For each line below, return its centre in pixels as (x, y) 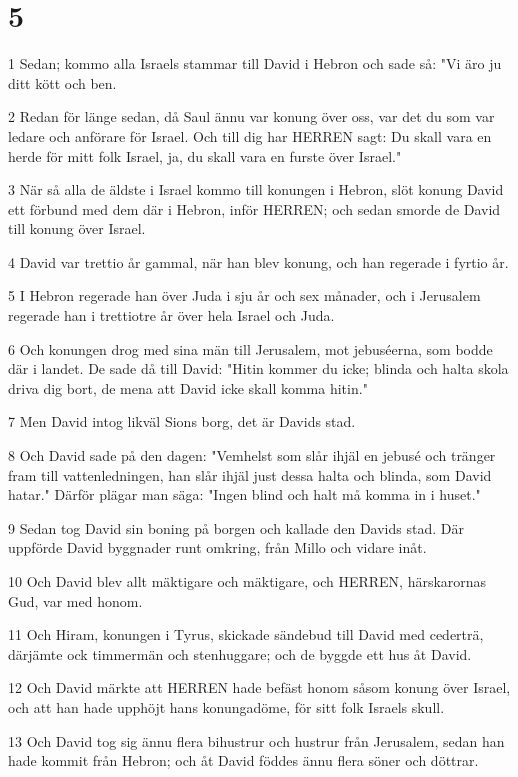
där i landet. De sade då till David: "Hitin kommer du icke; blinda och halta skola (258, 368)
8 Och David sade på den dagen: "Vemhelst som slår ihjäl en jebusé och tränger (252, 455)
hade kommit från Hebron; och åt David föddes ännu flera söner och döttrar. (243, 760)
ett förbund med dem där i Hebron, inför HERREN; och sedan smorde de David (254, 208)
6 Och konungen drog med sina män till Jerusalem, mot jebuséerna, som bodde (250, 348)
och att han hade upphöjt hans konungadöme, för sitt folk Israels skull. (226, 706)
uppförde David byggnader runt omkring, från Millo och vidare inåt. (217, 547)
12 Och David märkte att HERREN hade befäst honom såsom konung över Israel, (259, 687)
